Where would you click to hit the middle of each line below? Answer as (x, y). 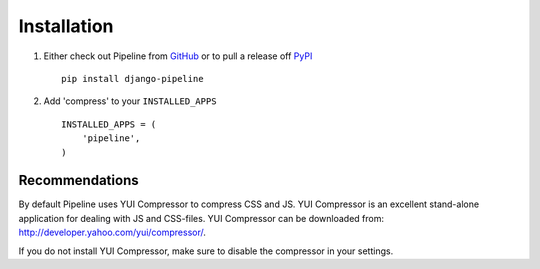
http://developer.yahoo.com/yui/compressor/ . (112, 232)
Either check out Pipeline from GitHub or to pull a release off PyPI (178, 56)
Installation (66, 26)
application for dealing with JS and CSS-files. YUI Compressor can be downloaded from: (201, 218)
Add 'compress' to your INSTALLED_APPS (130, 101)
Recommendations (78, 180)
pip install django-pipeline (132, 78)
